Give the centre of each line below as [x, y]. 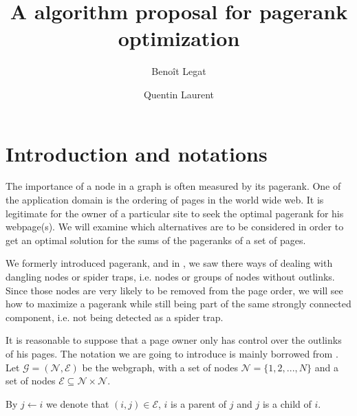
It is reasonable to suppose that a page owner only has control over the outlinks [174, 340]
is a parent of [199, 403]
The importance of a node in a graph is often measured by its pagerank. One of [173, 186]
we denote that [77, 403]
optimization [179, 38]
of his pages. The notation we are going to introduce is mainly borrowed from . [172, 353]
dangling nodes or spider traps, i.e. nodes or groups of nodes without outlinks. [170, 276]
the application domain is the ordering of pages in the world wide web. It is [165, 200]
